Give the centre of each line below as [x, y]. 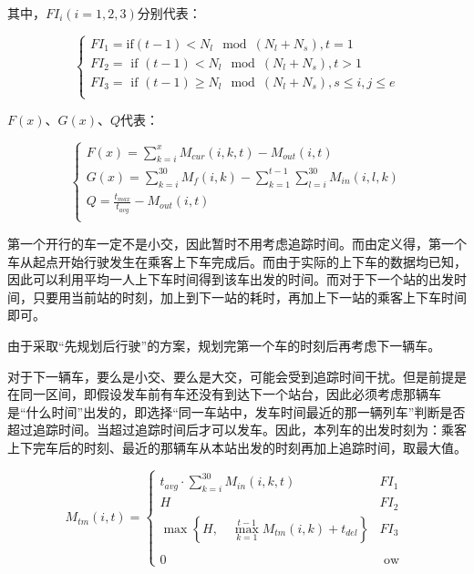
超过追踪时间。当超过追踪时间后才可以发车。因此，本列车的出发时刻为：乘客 [237, 430]
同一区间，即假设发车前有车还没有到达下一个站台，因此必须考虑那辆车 [230, 394]
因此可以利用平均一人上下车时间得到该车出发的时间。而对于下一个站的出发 [231, 279]
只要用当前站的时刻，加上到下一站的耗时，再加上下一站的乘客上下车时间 [249, 297]
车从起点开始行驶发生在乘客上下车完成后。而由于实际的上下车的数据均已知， [237, 261]
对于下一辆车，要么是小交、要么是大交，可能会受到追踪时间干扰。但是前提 [231, 376]
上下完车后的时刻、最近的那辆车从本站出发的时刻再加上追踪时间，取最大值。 [237, 447]
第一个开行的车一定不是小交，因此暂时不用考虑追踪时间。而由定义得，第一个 [237, 243]
